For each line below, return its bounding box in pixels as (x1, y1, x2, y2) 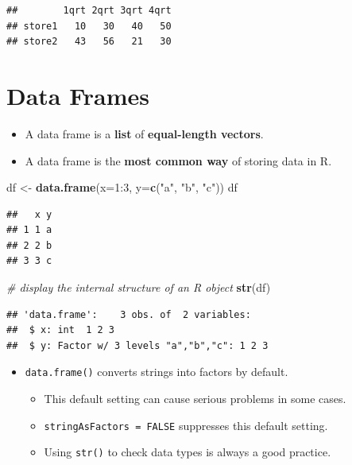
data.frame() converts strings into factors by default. (25, 363, 288, 380)
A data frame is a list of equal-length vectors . (25, 125, 264, 141)
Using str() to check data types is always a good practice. (44, 444, 331, 460)
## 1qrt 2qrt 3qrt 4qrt (6, 5, 172, 16)
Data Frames (6, 79, 150, 111)
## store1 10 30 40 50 (6, 20, 172, 32)
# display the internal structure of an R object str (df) (6, 279, 271, 296)
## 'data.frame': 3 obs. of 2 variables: (6, 308, 251, 320)
